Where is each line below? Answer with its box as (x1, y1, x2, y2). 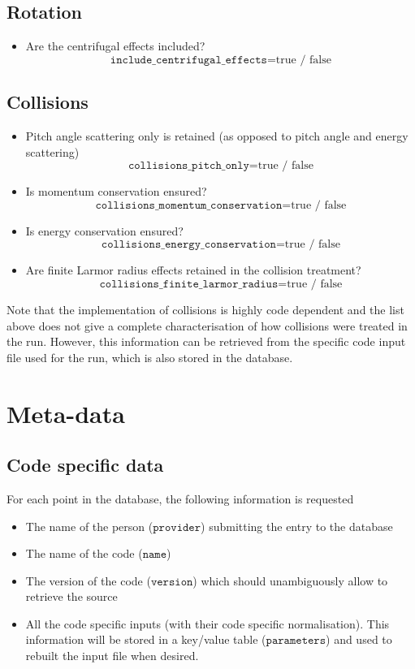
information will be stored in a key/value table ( (25, 631, 266, 648)
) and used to (326, 631, 392, 648)
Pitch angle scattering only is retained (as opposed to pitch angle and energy (25, 127, 409, 144)
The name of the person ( (25, 517, 153, 534)
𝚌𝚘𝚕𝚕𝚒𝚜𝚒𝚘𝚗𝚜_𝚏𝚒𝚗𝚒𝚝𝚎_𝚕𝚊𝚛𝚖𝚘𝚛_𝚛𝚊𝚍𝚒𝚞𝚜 (99, 278, 279, 290)
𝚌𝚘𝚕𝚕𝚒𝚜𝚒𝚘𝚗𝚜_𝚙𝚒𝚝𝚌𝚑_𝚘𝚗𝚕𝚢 (128, 160, 249, 172)
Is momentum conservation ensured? (25, 183, 207, 200)
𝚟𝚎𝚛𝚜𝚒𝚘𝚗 (150, 576, 193, 588)
